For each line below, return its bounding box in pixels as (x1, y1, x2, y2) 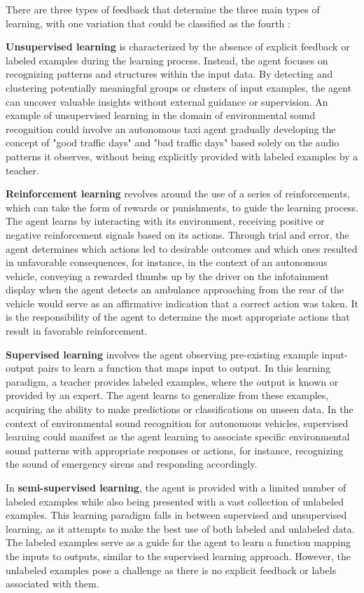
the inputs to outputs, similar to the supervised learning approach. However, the (6, 548, 351, 563)
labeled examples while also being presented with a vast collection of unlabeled (6, 494, 344, 508)
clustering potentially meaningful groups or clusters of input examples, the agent (6, 80, 352, 95)
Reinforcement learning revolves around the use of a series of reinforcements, (6, 186, 350, 201)
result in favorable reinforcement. (6, 323, 148, 338)
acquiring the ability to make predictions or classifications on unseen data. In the (6, 402, 353, 417)
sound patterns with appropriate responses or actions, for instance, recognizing (6, 442, 344, 457)
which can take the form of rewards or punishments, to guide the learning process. (6, 200, 358, 214)
